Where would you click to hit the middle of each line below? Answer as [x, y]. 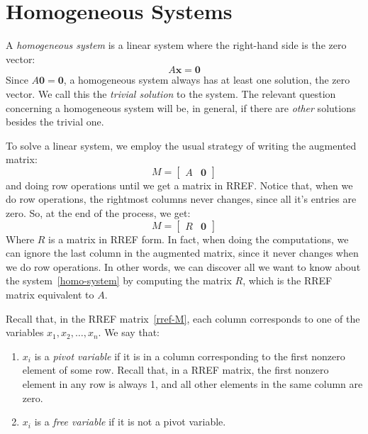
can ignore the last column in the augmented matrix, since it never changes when [182, 253]
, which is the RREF [288, 280]
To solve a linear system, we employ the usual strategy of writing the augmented [181, 145]
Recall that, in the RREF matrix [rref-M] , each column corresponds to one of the [183, 318]
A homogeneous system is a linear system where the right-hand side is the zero [176, 45]
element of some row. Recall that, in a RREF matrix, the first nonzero [175, 370]
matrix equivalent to [50, 295]
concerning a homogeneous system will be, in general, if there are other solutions [181, 107]
